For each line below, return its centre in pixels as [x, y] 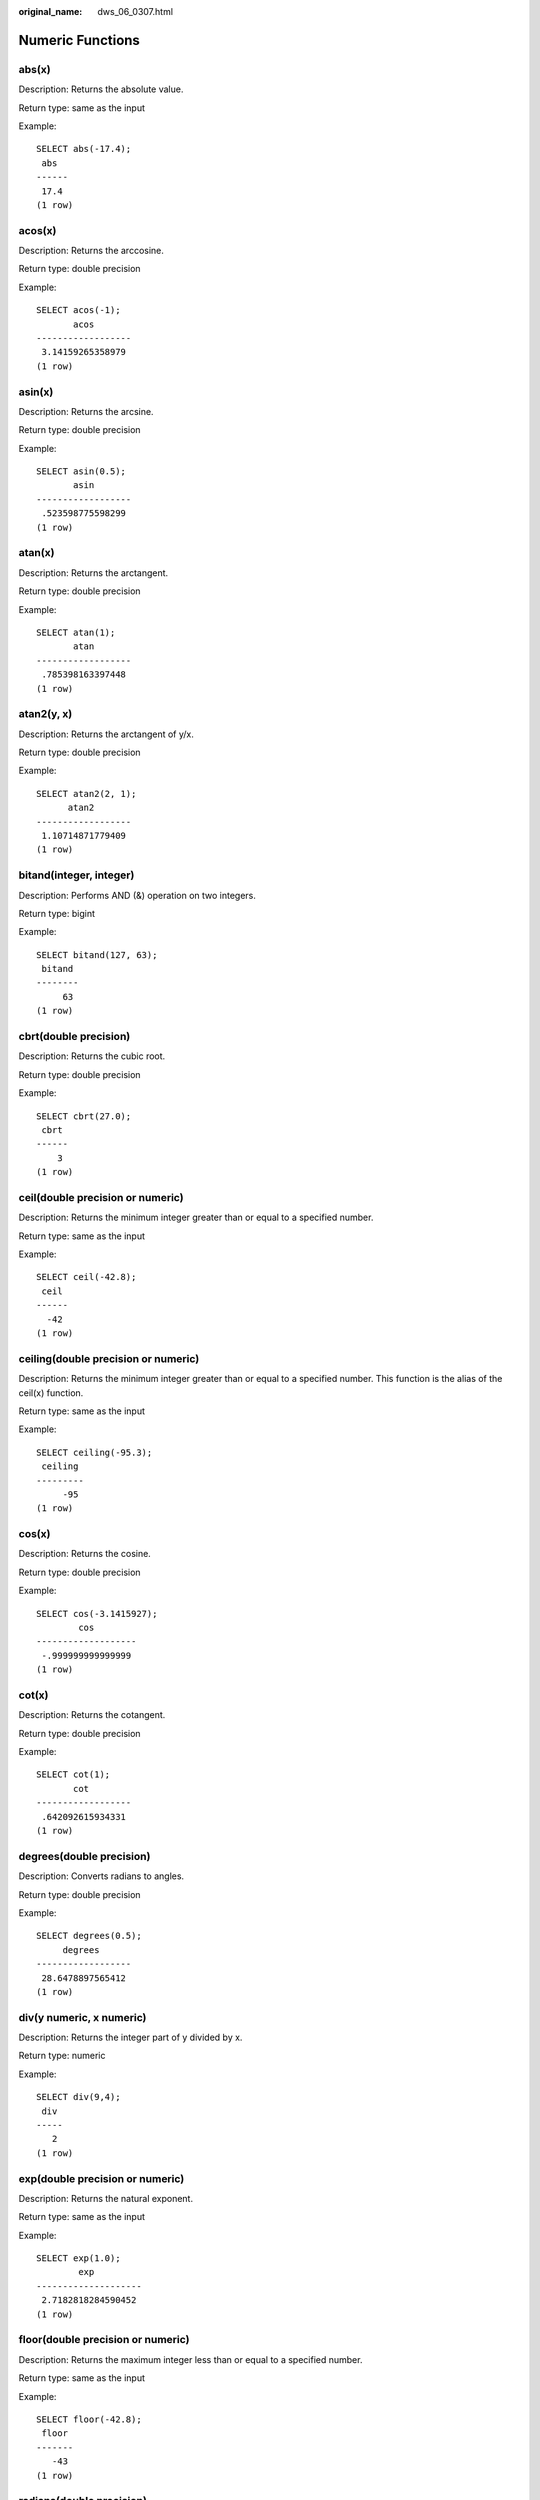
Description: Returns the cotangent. [92, 1715]
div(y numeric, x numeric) [82, 2017]
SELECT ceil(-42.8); [86, 1277]
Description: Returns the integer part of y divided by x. [130, 2037]
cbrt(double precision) [74, 1037]
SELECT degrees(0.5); [89, 1936]
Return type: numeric [62, 2056]
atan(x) [36, 553]
